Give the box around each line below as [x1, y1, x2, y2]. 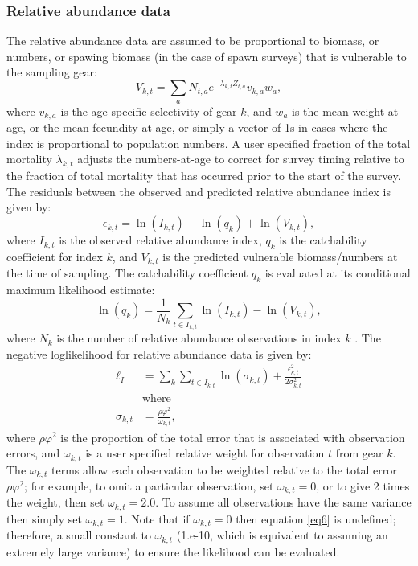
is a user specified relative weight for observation [85, 445, 325, 461]
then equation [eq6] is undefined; [236, 510, 396, 527]
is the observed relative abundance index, [59, 232, 262, 248]
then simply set [6, 510, 82, 527]
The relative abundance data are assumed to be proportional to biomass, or [6, 32, 379, 49]
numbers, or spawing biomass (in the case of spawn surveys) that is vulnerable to [6, 47, 407, 64]
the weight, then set [6, 494, 104, 511]
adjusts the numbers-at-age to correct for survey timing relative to [77, 150, 404, 167]
